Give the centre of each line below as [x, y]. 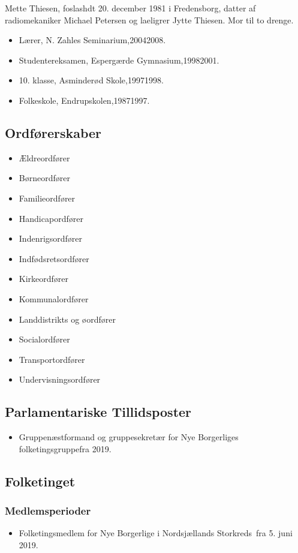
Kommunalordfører [54, 298]
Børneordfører [44, 178]
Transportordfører [52, 359]
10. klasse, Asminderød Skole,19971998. [91, 80]
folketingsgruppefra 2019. [65, 448]
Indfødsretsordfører [54, 258]
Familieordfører [47, 198]
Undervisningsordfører [60, 379]
